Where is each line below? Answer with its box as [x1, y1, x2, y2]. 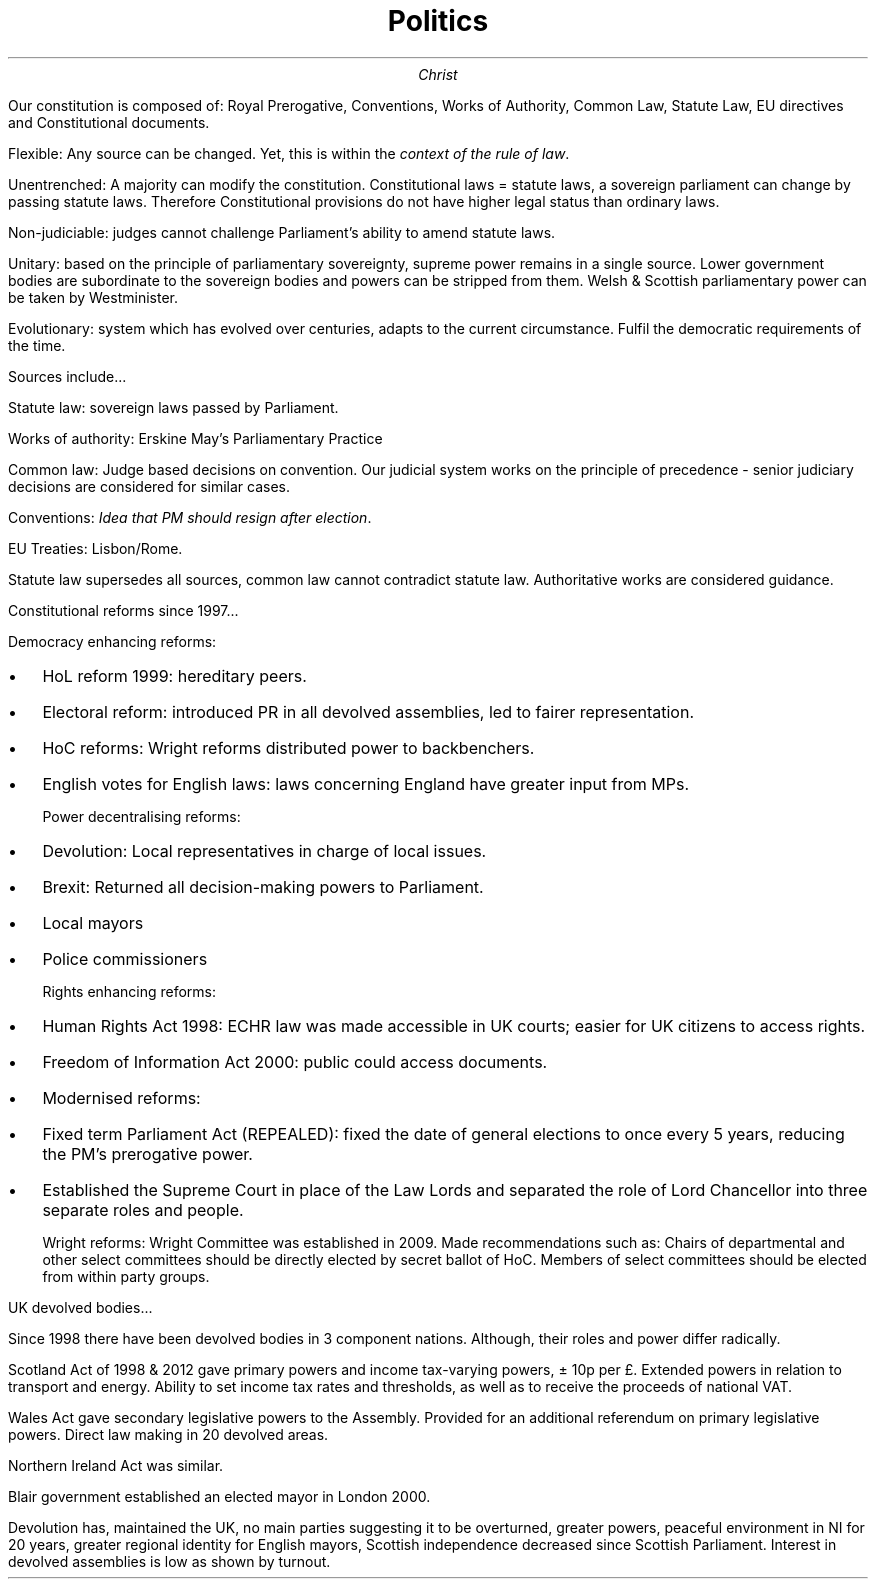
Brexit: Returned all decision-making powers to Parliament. [42, 876, 484, 897]
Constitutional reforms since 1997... [8, 601, 239, 619]
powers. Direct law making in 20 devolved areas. [8, 1425, 329, 1443]
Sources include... [8, 367, 127, 385]
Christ [418, 65, 458, 83]
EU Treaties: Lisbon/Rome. [8, 539, 183, 557]
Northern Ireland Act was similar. [8, 1456, 224, 1474]
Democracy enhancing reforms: [8, 632, 217, 650]
